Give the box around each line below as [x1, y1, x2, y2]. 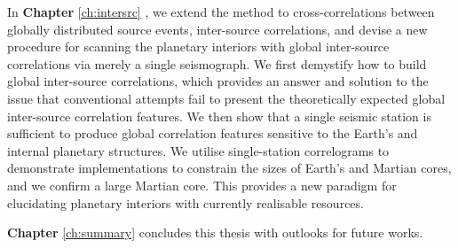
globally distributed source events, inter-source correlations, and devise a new [7, 19, 428, 38]
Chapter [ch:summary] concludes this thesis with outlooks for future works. [7, 223, 423, 242]
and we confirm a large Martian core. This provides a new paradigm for [7, 175, 397, 194]
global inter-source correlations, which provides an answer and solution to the [7, 72, 429, 90]
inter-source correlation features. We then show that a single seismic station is [7, 106, 431, 125]
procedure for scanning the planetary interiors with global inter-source [7, 37, 390, 56]
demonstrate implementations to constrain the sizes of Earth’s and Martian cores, [7, 159, 452, 177]
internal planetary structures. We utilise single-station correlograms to [7, 141, 390, 159]
